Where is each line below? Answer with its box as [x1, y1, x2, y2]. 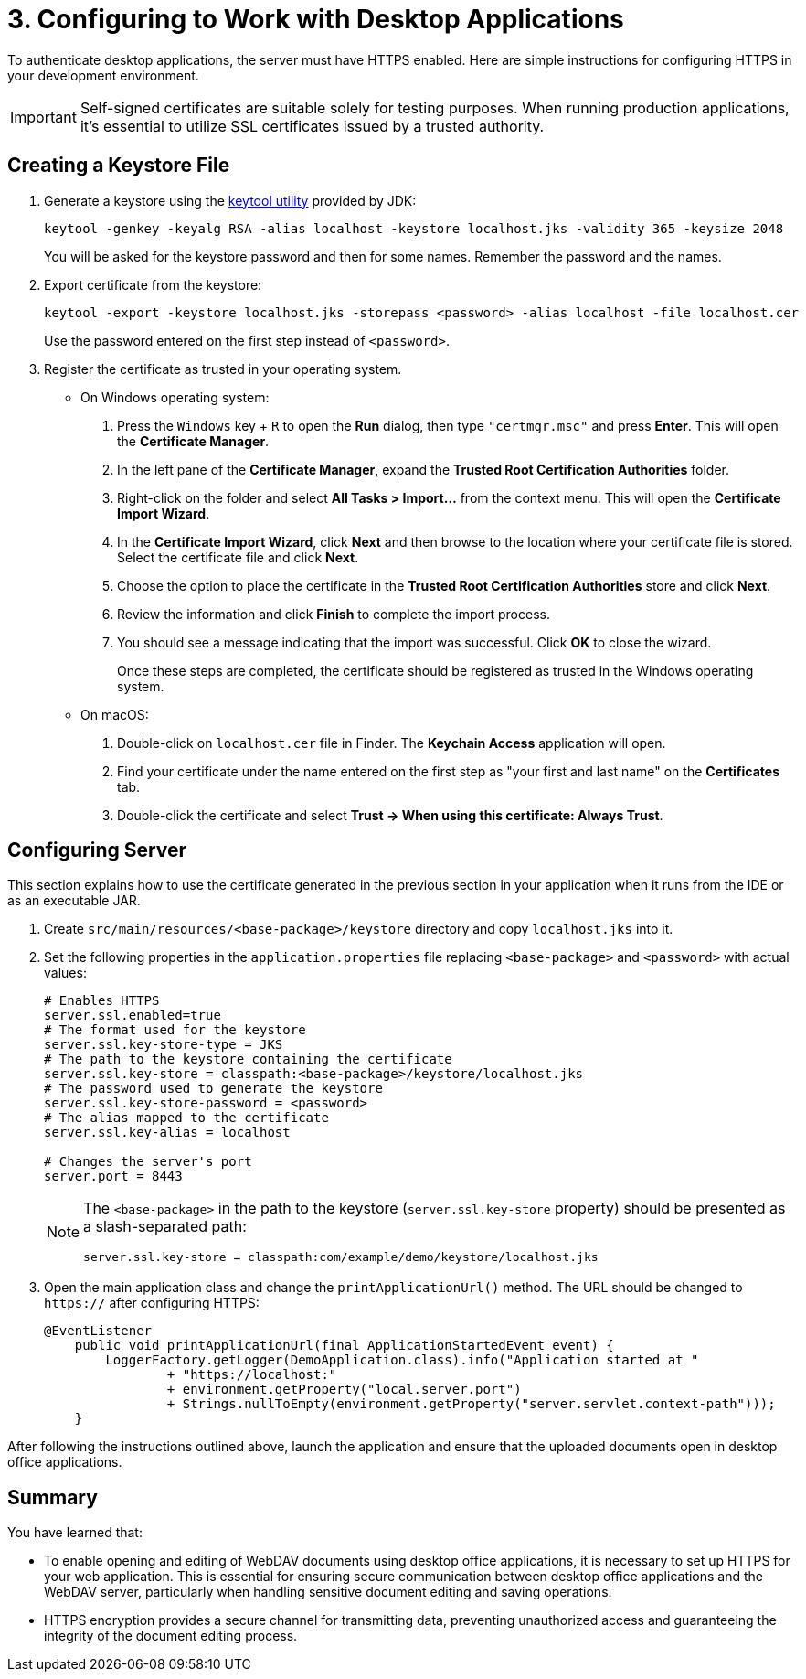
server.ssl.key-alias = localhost [44, 1125, 291, 1140]
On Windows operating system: [80, 389, 270, 405]
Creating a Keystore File [7, 154, 230, 177]
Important [10, 107, 77, 126]
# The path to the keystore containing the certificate [44, 1052, 452, 1067]
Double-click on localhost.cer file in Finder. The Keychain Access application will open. [117, 734, 666, 751]
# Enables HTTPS [44, 993, 160, 1009]
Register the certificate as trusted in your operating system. [44, 360, 402, 377]
